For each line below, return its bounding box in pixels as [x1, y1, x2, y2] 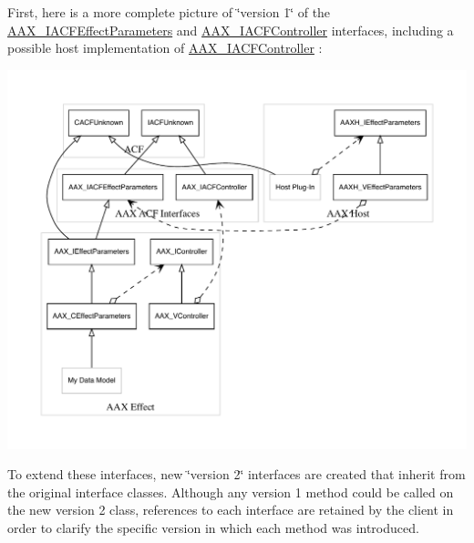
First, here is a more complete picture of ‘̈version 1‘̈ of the [7, 3, 331, 21]
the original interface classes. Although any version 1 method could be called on [7, 482, 454, 501]
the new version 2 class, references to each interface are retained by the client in [7, 500, 454, 519]
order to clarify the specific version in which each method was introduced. [7, 518, 419, 538]
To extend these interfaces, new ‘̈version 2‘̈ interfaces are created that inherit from [7, 465, 466, 484]
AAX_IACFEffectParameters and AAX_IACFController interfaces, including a [7, 20, 454, 39]
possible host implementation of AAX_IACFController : [7, 38, 323, 57]
